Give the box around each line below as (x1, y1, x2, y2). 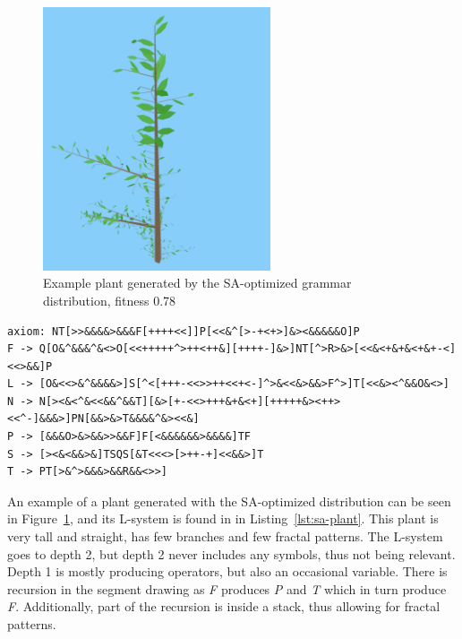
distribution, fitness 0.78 (43, 290, 176, 309)
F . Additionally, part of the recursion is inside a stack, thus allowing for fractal (7, 597, 441, 616)
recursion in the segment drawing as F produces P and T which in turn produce (7, 579, 447, 598)
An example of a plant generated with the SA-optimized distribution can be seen (7, 491, 451, 510)
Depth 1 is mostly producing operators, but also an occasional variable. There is (7, 562, 448, 581)
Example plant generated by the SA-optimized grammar (43, 273, 352, 292)
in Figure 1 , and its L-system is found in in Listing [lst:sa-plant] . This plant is (7, 509, 439, 528)
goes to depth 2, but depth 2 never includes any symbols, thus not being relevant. (7, 544, 456, 563)
